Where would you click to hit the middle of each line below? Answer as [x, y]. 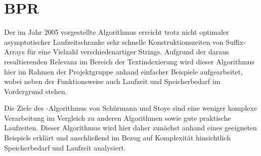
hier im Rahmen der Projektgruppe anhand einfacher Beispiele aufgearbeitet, [123, 71]
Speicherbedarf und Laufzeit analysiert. [65, 147]
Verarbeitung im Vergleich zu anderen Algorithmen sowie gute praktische [118, 118]
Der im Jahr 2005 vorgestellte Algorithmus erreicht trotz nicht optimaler [117, 32]
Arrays [14, 52]
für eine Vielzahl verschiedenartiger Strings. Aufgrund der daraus [128, 52]
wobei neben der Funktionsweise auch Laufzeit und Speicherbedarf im [112, 81]
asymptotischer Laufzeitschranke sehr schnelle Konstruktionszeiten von [114, 42]
